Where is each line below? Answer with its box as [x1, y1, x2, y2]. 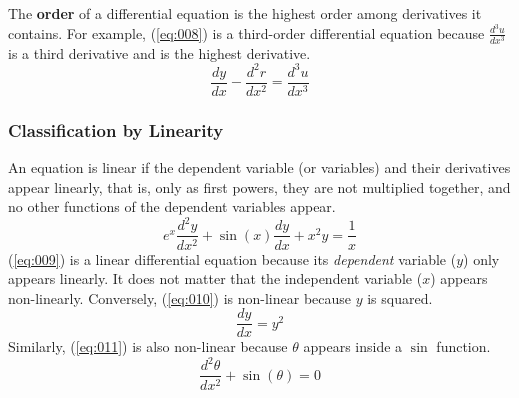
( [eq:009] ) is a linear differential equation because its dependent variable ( [8, 248, 457, 269]
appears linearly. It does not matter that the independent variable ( [8, 268, 423, 289]
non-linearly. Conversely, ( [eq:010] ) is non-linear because [8, 287, 352, 308]
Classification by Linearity [8, 117, 224, 142]
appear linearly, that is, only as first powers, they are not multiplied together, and [8, 176, 511, 197]
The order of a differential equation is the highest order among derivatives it [8, 3, 482, 23]
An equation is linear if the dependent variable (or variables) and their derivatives [8, 157, 511, 178]
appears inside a [303, 336, 403, 357]
